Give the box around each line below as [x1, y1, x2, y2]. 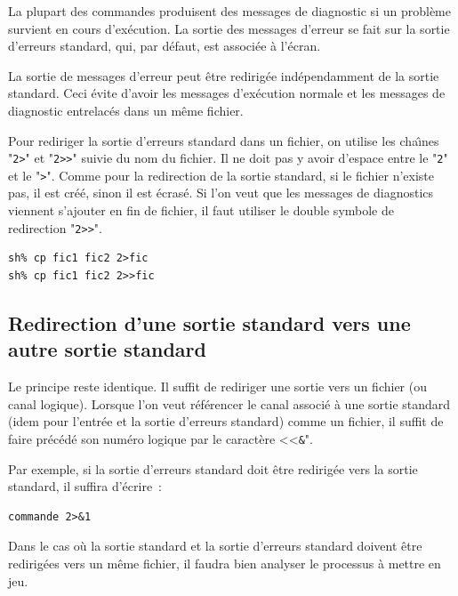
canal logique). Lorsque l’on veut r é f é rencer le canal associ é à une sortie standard [8, 394, 451, 413]
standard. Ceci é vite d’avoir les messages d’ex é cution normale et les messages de [8, 84, 446, 102]
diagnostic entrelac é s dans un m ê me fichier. [8, 101, 244, 119]
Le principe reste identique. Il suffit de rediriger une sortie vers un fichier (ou [8, 377, 427, 396]
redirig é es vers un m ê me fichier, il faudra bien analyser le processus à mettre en [8, 553, 441, 572]
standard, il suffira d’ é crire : [8, 477, 163, 495]
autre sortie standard [8, 335, 206, 363]
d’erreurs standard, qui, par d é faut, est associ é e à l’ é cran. [8, 36, 321, 55]
